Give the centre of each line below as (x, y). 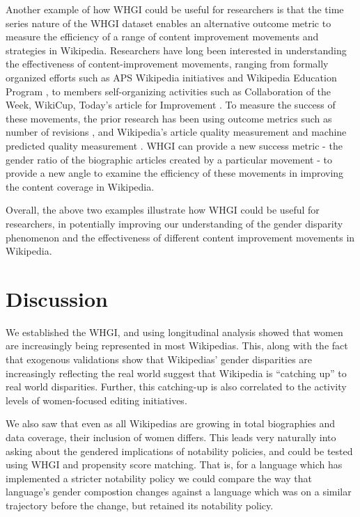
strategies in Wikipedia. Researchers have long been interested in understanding (176, 50)
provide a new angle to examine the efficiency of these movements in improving (175, 173)
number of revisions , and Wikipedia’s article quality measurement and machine (176, 132)
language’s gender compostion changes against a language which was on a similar (179, 492)
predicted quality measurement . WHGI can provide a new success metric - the (174, 145)
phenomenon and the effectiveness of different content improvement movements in (180, 237)
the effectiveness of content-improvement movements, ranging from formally (167, 64)
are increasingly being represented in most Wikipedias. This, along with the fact (177, 345)
